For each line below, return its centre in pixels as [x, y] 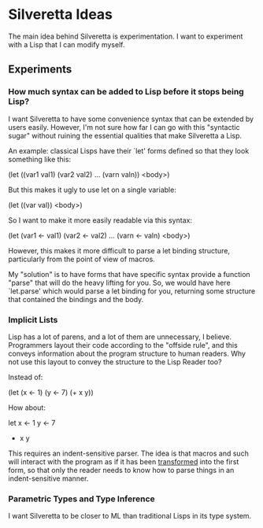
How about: [27, 408]
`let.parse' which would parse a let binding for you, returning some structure [132, 291]
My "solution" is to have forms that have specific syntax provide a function [129, 274]
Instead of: [26, 377]
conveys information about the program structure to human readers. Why [127, 353]
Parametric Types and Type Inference [81, 499]
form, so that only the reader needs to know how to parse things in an [121, 470]
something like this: [40, 159]
